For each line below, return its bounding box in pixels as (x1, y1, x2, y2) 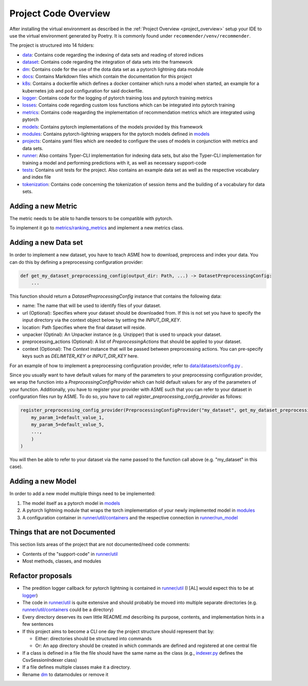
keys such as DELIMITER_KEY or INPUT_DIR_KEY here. (22, 353, 139, 359)
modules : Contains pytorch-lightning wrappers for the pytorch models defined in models (22, 131, 210, 137)
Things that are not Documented (9, 528, 115, 537)
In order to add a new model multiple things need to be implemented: (9, 491, 156, 497)
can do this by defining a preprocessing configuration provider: (9, 259, 144, 265)
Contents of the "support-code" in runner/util (22, 551, 118, 557)
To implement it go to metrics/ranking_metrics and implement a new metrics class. (9, 225, 184, 231)
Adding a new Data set (9, 238, 83, 247)
